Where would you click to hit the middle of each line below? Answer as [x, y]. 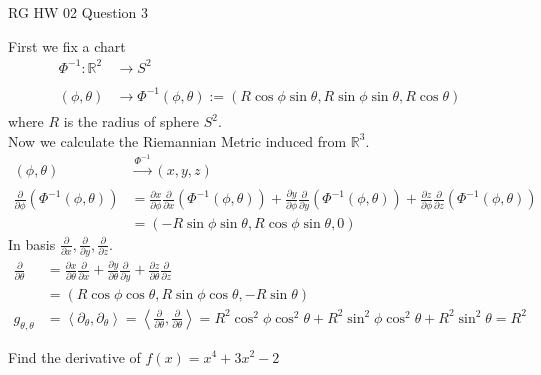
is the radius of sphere [131, 121]
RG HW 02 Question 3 [78, 12]
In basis [32, 243]
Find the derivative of [74, 356]
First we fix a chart [67, 45]
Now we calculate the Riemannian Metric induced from [177, 140]
